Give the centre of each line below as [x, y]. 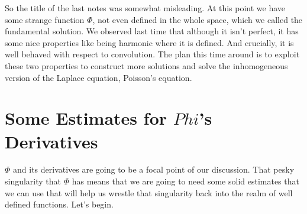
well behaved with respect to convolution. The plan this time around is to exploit [152, 54]
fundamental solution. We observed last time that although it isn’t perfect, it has [152, 31]
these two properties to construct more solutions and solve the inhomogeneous [146, 65]
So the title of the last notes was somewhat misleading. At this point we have [145, 8]
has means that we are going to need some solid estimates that [185, 181]
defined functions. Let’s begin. [59, 204]
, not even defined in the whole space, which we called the [198, 19]
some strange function [45, 19]
